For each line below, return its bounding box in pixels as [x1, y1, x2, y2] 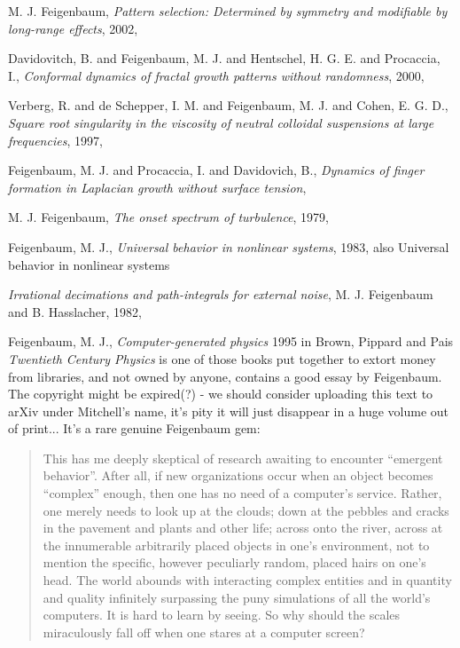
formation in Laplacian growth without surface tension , [8, 178, 307, 196]
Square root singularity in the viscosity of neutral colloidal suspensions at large [8, 113, 434, 131]
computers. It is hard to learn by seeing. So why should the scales [43, 605, 401, 624]
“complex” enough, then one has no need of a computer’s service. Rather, [43, 484, 442, 502]
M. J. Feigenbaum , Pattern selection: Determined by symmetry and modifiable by [8, 2, 448, 20]
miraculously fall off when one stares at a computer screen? [43, 622, 365, 641]
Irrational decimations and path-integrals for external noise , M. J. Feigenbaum [8, 285, 433, 304]
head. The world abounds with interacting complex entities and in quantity [43, 571, 452, 589]
